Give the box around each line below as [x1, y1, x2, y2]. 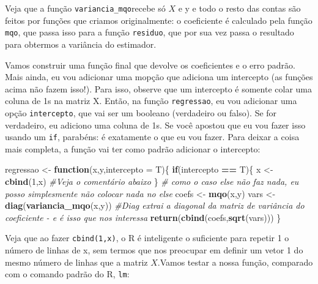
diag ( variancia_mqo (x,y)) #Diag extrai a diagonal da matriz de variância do [5, 199, 305, 212]
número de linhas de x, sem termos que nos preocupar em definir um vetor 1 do [5, 244, 303, 256]
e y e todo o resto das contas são [178, 2, 301, 14]
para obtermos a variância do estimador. [5, 37, 157, 50]
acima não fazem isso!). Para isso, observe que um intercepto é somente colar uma [5, 82, 312, 95]
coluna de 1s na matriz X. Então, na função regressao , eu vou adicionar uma [5, 94, 297, 107]
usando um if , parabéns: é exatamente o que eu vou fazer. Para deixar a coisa [5, 130, 300, 143]
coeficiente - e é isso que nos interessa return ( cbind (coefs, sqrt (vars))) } [5, 211, 281, 223]
